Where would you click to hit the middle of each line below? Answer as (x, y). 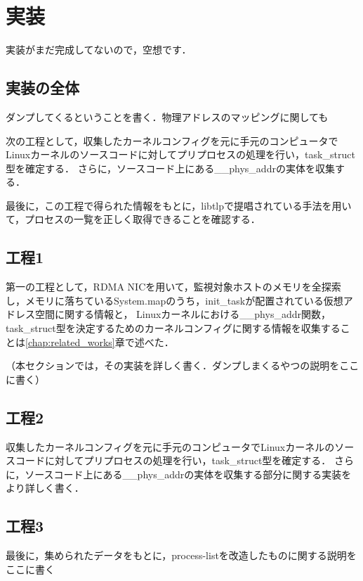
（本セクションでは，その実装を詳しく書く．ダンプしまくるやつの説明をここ (183, 365)
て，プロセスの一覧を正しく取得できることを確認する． (133, 219)
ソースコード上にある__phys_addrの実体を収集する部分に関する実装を (188, 474)
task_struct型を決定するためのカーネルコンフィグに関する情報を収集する (173, 328)
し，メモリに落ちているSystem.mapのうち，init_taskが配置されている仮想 (174, 300)
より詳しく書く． (45, 488)
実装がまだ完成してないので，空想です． (99, 50)
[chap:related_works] (70, 341)
